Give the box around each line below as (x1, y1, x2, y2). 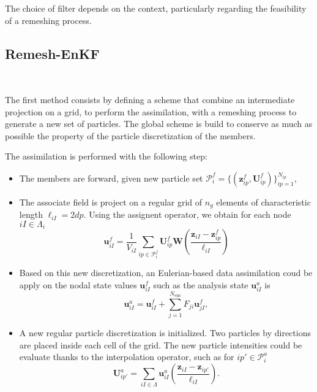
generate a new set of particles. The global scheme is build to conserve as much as (5, 117, 313, 130)
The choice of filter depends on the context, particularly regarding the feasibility (5, 2, 307, 14)
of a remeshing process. (5, 13, 92, 26)
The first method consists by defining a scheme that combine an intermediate (5, 93, 295, 106)
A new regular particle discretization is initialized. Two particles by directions (19, 326, 311, 339)
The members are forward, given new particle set (19, 171, 203, 184)
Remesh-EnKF (5, 44, 100, 63)
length (19, 208, 43, 221)
